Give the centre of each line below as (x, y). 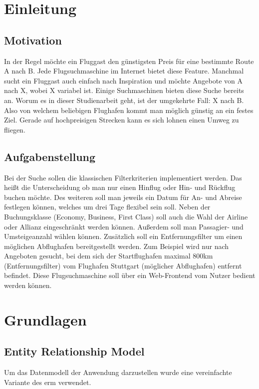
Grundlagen (45, 319)
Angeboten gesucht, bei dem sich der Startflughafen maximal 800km (109, 256)
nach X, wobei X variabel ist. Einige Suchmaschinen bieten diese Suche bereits (124, 90)
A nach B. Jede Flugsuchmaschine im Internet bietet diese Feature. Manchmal (124, 71)
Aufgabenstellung (50, 156)
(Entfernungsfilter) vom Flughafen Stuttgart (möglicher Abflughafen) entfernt (123, 265)
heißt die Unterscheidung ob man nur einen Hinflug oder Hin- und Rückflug (120, 187)
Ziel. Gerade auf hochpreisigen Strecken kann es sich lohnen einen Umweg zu (122, 120)
